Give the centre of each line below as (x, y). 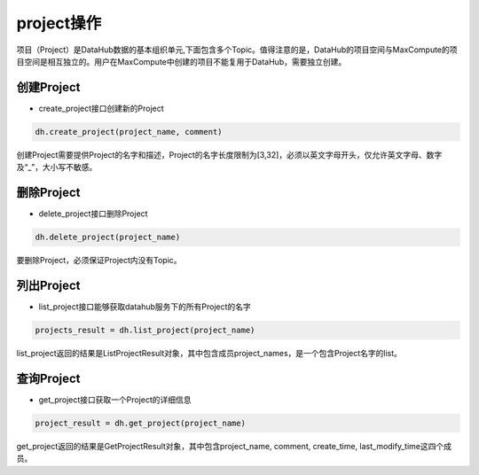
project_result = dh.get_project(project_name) (140, 423)
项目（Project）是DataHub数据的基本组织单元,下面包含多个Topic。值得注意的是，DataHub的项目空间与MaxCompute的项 (237, 50)
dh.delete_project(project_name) (108, 237)
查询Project (48, 378)
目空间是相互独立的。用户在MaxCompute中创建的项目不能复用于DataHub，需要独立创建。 (181, 61)
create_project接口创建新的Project (101, 108)
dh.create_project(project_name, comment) (129, 132)
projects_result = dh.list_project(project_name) (145, 330)
